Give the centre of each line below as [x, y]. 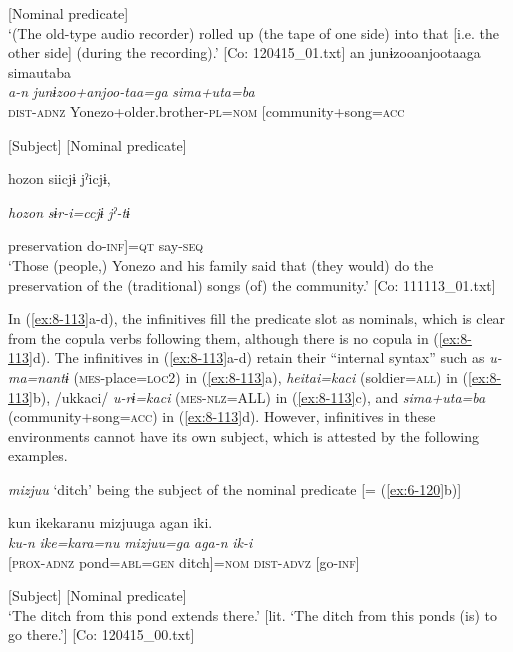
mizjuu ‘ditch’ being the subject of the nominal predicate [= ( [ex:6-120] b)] [235, 488]
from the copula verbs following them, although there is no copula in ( [223, 337]
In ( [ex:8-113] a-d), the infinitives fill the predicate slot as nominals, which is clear [257, 318]
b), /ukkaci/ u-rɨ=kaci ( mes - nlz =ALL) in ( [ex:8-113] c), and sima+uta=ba [259, 396]
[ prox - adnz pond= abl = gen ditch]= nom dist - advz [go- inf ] [184, 561]
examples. [38, 455]
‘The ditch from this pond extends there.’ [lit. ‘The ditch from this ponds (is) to [252, 614]
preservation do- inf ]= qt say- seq [105, 245]
